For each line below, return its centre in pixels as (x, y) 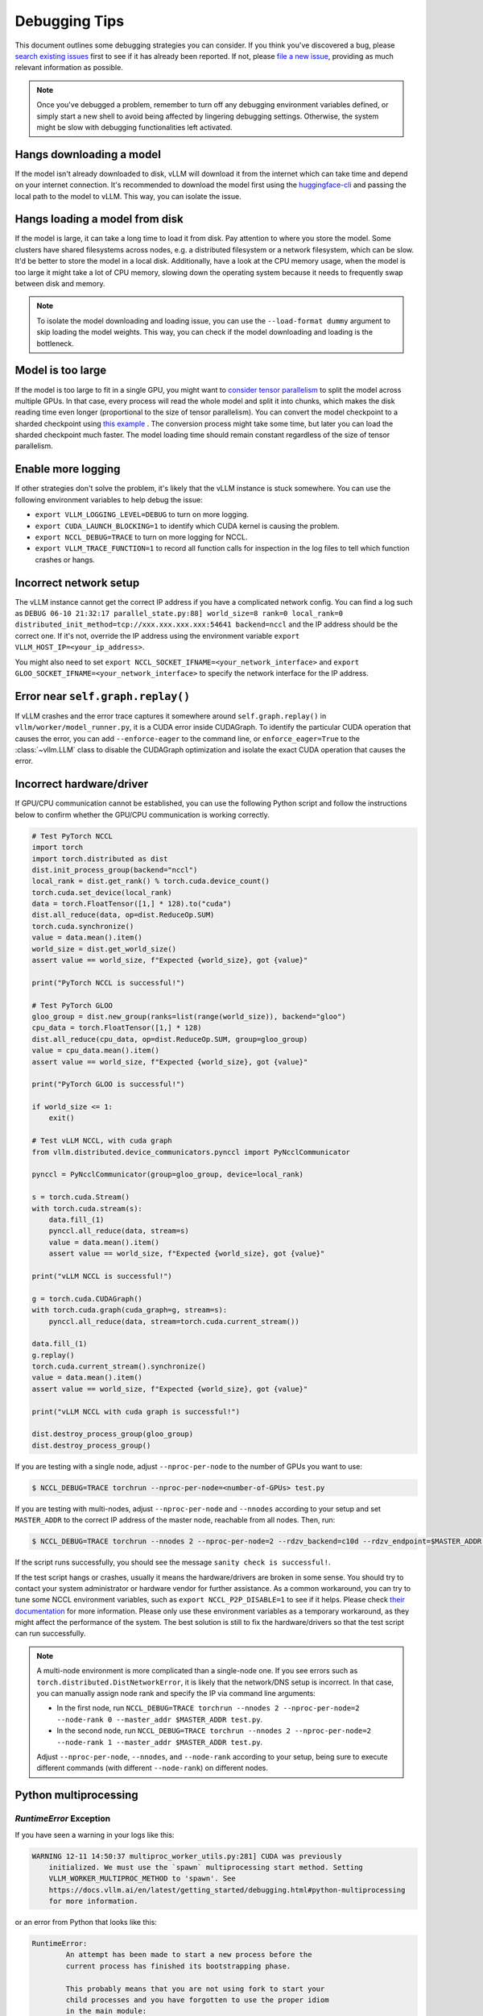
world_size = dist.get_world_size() (104, 949)
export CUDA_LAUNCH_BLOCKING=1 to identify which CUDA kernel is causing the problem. (187, 526)
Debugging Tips (70, 21)
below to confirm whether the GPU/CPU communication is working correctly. (142, 814)
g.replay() (53, 1355)
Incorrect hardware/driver (82, 784)
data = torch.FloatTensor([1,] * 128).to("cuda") (132, 904)
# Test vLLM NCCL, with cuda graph (102, 1141)
